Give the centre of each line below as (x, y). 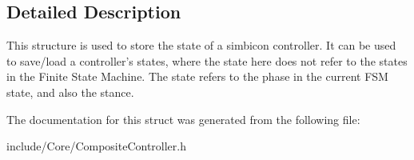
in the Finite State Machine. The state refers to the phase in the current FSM (197, 76)
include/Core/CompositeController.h (96, 146)
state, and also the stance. (70, 92)
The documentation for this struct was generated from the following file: (183, 119)
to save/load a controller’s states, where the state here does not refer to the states (207, 60)
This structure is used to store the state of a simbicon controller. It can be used (201, 45)
